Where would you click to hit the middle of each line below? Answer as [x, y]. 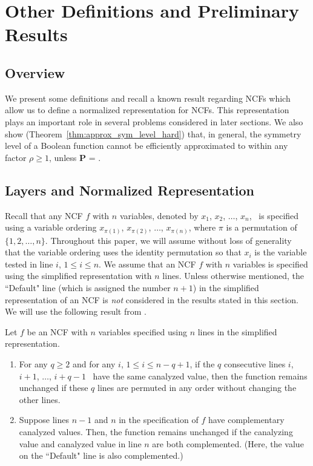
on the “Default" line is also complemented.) [101, 455]
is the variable [281, 252]
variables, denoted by [159, 215]
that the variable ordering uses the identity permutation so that [123, 252]
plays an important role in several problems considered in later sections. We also [154, 121]
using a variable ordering [51, 227]
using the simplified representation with [78, 276]
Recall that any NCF [44, 215]
